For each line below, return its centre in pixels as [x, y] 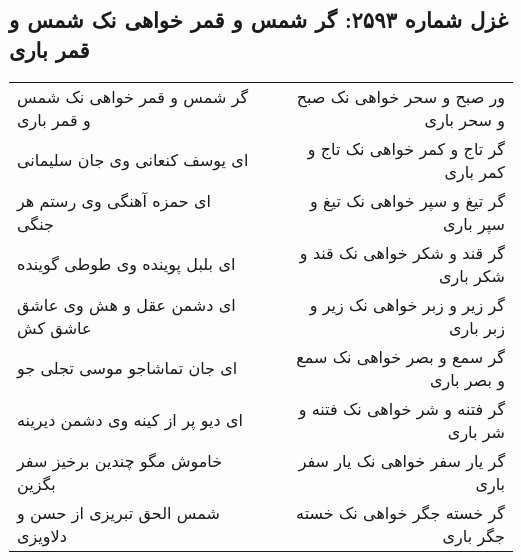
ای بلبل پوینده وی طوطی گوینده [126, 264]
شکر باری [472, 275]
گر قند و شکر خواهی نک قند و [402, 252]
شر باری [476, 431]
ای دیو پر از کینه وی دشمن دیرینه [130, 420]
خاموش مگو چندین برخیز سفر [120, 460]
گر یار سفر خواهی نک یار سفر [401, 460]
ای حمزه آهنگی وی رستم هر [114, 200]
